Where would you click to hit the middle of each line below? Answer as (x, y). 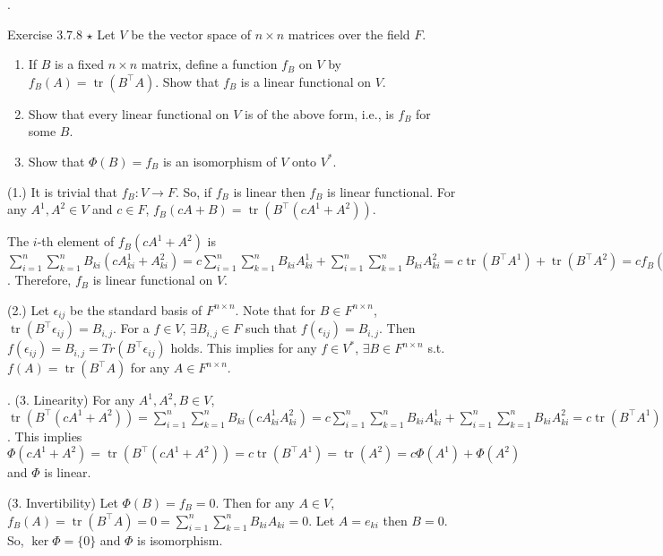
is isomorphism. (180, 539)
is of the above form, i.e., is (319, 113)
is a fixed (80, 64)
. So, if (194, 191)
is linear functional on (153, 280)
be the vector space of (191, 34)
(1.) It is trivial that (63, 191)
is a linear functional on (306, 81)
